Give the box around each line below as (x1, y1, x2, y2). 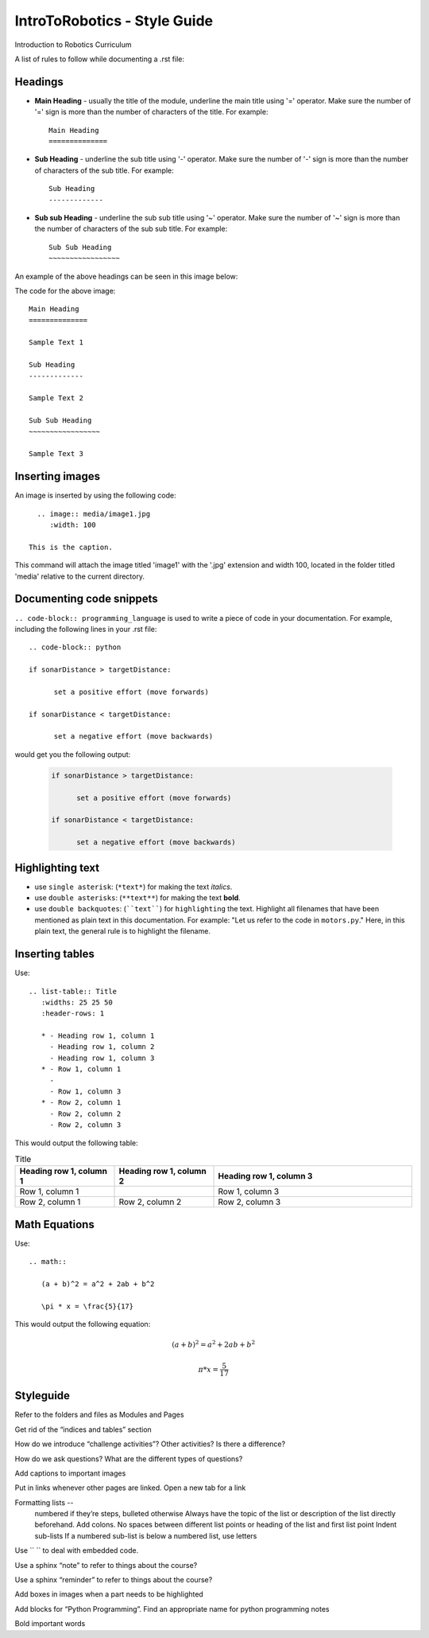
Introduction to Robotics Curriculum (14, 40, 132, 49)
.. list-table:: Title (29, 987, 118, 996)
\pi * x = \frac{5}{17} (41, 1301, 134, 1311)
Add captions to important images (14, 1468, 126, 1478)
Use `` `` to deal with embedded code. (14, 1546, 139, 1555)
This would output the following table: (14, 1138, 138, 1148)
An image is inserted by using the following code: (14, 490, 176, 501)
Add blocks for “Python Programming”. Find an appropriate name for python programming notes (14, 1604, 330, 1613)
